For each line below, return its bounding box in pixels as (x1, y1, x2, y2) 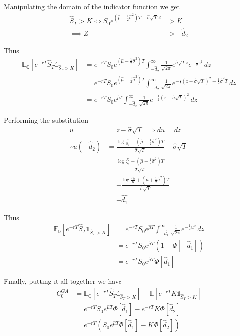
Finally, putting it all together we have (4, 276, 122, 286)
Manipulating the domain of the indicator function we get (4, 1, 180, 11)
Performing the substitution (4, 114, 89, 125)
